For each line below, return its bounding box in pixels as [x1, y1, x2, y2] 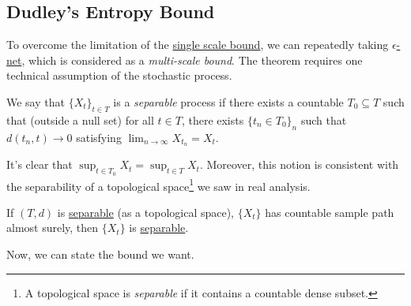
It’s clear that [6, 156, 73, 173]
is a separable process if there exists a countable [113, 93, 344, 110]
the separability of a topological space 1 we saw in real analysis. [6, 175, 311, 194]
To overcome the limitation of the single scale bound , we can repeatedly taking [6, 36, 389, 53]
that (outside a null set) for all [6, 111, 154, 128]
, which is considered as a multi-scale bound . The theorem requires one [21, 51, 363, 68]
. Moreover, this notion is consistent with [199, 156, 399, 173]
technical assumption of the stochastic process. [6, 67, 232, 84]
